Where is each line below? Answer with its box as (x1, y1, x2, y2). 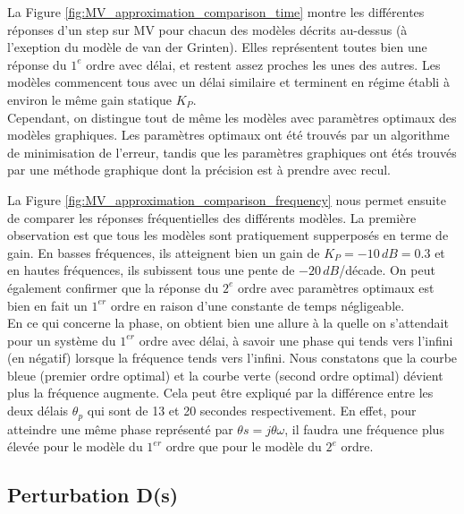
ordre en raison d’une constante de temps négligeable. (110, 296, 405, 314)
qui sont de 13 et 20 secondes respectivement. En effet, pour (87, 401, 417, 420)
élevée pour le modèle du (7, 437, 143, 456)
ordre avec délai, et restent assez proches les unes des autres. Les (86, 55, 441, 73)
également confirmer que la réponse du (7, 278, 219, 296)
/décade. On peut (339, 261, 435, 279)
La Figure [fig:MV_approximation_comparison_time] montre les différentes (7, 3, 425, 21)
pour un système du (7, 330, 116, 349)
